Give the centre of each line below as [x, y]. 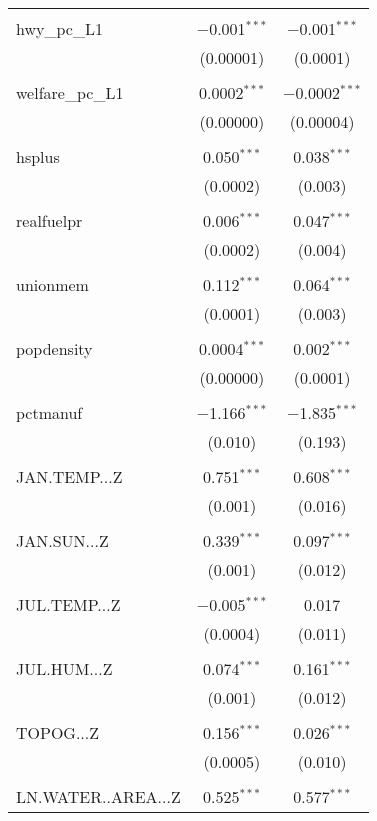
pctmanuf [49, 412]
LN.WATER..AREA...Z [98, 796]
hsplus [38, 156]
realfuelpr [49, 220]
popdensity [54, 348]
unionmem [52, 284]
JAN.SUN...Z [62, 540]
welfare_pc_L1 [70, 92]
